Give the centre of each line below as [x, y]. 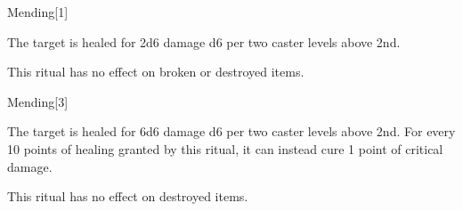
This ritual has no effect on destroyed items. [128, 196]
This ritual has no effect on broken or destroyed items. [156, 72]
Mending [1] [38, 12]
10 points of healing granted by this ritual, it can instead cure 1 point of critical [225, 148]
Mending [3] [38, 101]
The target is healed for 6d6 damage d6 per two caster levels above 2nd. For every [231, 131]
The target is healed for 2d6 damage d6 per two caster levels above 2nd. [204, 41]
